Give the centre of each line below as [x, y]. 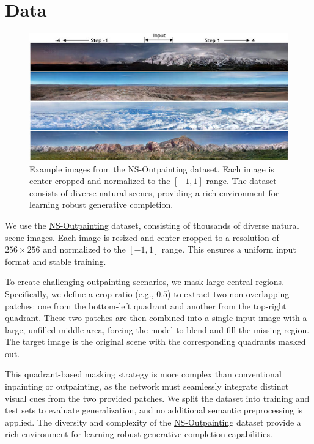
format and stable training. [56, 261]
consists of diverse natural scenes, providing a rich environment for [154, 192]
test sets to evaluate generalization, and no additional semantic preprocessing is [154, 410]
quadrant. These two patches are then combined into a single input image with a [156, 318]
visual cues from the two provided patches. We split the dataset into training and [157, 398]
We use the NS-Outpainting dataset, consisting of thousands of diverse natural [152, 225]
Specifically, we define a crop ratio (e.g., [79, 293]
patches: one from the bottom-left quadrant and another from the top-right [146, 305]
